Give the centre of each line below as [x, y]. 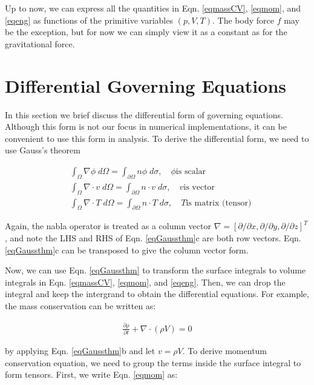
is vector [199, 187]
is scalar [191, 171]
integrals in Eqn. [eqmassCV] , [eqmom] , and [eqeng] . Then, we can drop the [145, 282]
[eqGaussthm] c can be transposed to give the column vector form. [127, 249]
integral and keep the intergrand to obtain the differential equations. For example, [157, 294]
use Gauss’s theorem [43, 150]
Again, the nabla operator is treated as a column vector [108, 226]
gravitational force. [40, 43]
